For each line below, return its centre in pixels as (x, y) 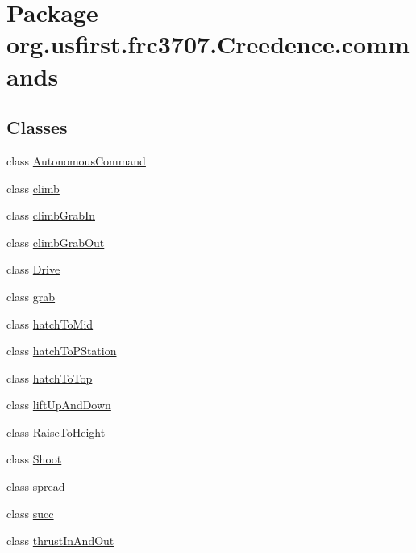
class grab (31, 296)
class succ (30, 513)
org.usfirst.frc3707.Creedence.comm (208, 44)
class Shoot (34, 459)
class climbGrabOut (56, 242)
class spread (36, 486)
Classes (37, 127)
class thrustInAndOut (60, 540)
